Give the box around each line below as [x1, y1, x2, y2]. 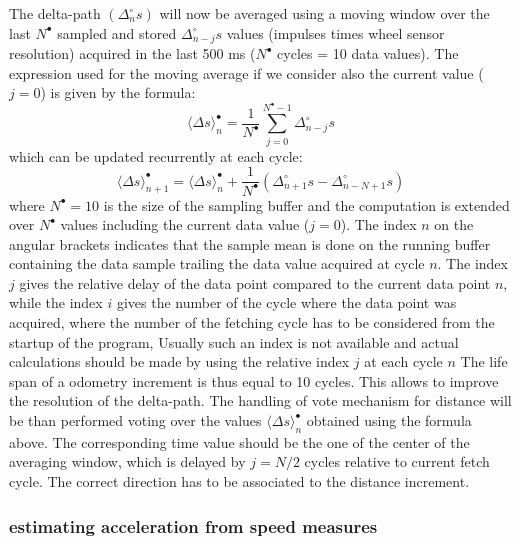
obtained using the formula [306, 410, 472, 431]
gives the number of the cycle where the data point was [116, 292, 457, 313]
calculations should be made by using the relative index [9, 351, 350, 372]
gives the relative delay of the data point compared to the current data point [19, 272, 491, 293]
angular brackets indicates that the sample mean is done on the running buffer [9, 233, 491, 254]
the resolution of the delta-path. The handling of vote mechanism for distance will [9, 390, 512, 411]
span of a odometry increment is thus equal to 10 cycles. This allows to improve [9, 370, 499, 391]
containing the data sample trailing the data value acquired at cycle [9, 253, 425, 274]
